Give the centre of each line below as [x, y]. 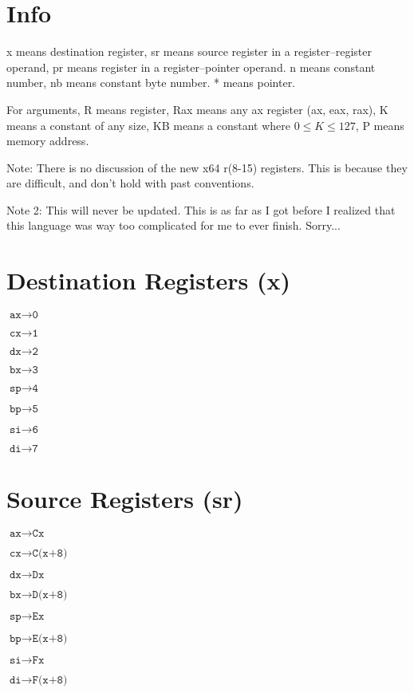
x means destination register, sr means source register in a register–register [189, 51]
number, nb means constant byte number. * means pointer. [151, 83]
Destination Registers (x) [148, 280]
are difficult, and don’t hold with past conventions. [130, 183]
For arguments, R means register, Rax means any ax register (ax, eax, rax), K [197, 109]
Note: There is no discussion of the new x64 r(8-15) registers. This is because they [207, 167]
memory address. [48, 141]
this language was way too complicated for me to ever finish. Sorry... [173, 225]
